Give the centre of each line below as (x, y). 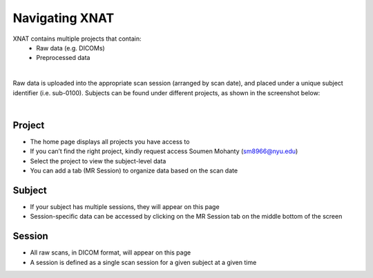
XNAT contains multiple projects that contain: (77, 39)
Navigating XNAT (64, 18)
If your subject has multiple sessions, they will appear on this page (125, 206)
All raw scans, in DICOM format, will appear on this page (111, 252)
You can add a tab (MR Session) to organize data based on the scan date (134, 170)
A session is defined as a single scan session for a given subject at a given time (143, 262)
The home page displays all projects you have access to (110, 141)
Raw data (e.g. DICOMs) (70, 48)
